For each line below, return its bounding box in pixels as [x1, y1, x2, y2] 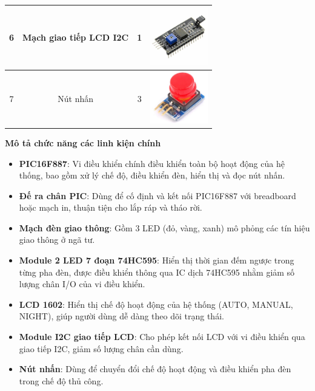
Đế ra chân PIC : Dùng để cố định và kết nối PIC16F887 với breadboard [19, 189, 296, 202]
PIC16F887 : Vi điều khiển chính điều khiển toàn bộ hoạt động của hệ [19, 157, 285, 169]
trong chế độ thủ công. [19, 374, 104, 387]
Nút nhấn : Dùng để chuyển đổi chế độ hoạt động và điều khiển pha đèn [19, 362, 291, 375]
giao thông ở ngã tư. [19, 233, 95, 246]
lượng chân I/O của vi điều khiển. [19, 277, 145, 290]
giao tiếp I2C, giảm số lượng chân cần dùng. [19, 342, 184, 355]
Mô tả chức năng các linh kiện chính [5, 136, 161, 149]
